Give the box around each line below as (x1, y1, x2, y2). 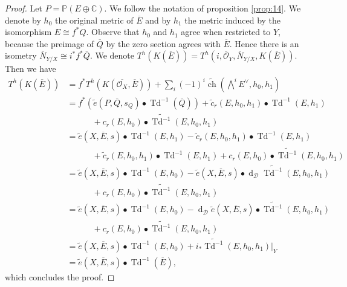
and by (145, 13, 171, 26)
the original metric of (54, 13, 134, 26)
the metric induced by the (184, 13, 281, 26)
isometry (5, 49, 37, 62)
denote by (5, 13, 41, 26)
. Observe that (86, 25, 140, 38)
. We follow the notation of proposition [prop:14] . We (104, 2, 301, 14)
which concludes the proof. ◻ (5, 270, 115, 283)
